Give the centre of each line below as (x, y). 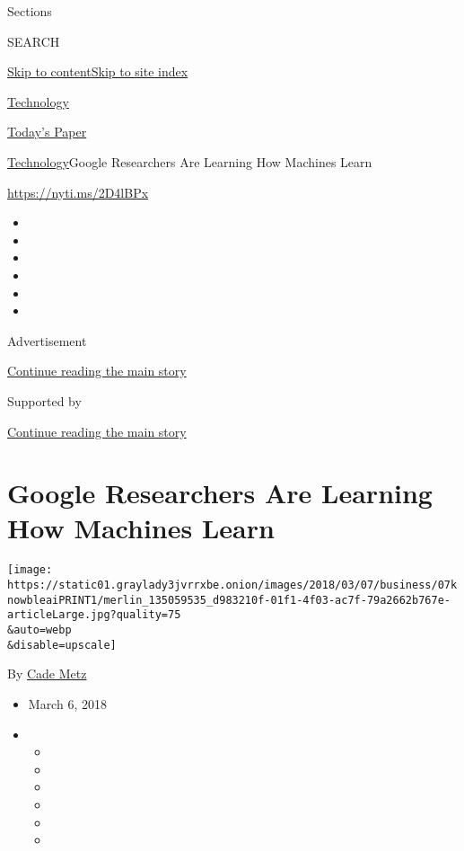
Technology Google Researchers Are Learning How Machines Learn (190, 161)
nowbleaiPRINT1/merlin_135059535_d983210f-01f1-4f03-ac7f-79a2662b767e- (229, 600)
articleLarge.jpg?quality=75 (94, 615)
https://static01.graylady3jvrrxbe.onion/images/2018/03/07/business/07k (232, 585)
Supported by (44, 400)
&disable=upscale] (62, 645)
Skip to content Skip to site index (98, 71)
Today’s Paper (47, 132)
